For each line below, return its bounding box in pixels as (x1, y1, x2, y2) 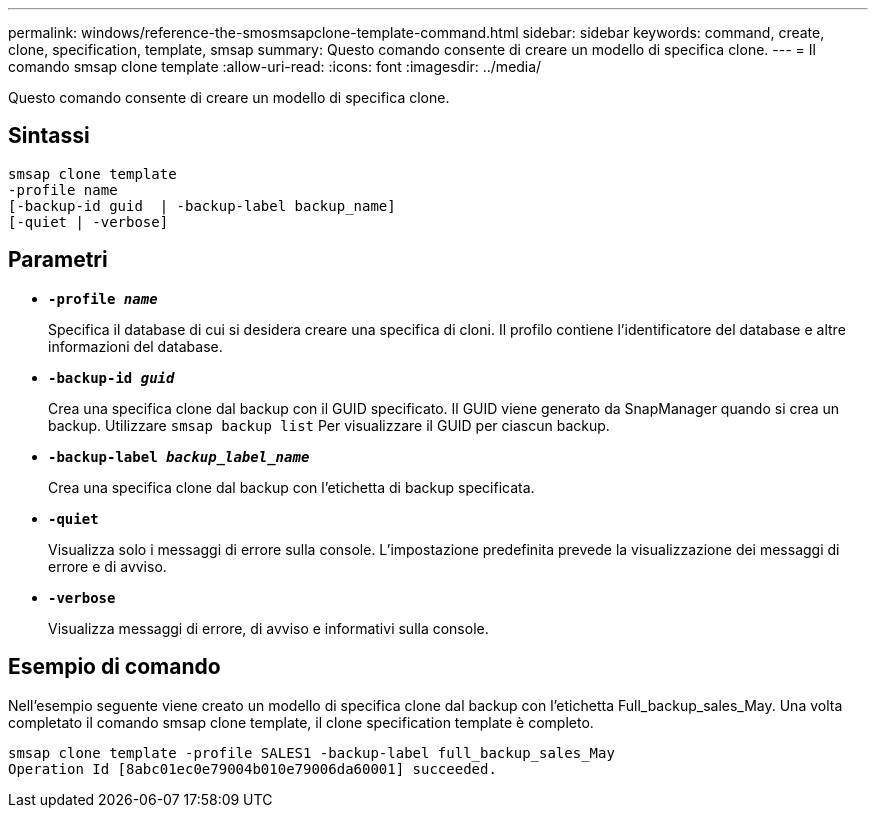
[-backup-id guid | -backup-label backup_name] (8, 197, 396, 214)
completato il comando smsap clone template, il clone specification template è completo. (8, 713, 594, 731)
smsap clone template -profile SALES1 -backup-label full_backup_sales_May (8, 744, 615, 761)
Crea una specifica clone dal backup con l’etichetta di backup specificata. (48, 478, 535, 496)
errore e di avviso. (48, 557, 167, 575)
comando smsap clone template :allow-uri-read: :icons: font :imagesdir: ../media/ (8, 58, 542, 75)
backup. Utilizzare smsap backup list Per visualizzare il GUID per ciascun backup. (48, 416, 610, 434)
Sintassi (8, 123, 90, 149)
